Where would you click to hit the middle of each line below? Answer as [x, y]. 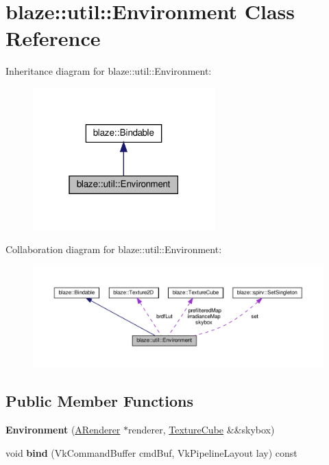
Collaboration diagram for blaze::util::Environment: [114, 249]
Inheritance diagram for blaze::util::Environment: [109, 71]
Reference [53, 38]
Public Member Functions [99, 401]
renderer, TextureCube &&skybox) [202, 429]
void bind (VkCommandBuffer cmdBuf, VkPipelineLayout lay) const [151, 452]
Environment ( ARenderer [63, 429]
